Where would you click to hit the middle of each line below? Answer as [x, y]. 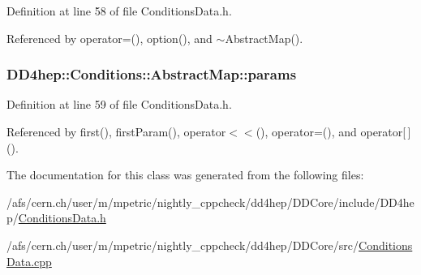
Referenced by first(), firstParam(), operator [116, 131]
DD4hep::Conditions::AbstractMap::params [152, 74]
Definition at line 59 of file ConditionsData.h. [119, 104]
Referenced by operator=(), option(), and [110, 38]
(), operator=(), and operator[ [331, 131]
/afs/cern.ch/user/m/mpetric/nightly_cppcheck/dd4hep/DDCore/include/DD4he [210, 202]
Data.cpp [29, 261]
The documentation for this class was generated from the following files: [185, 175]
